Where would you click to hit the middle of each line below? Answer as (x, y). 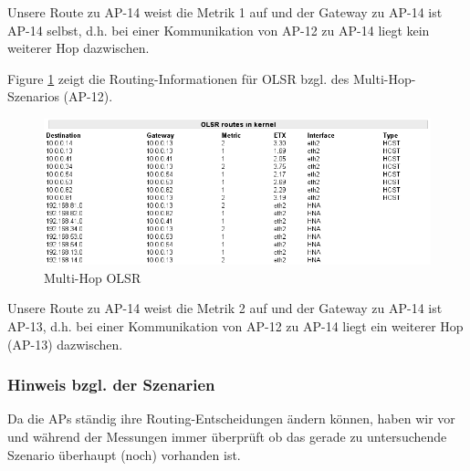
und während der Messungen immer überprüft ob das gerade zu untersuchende (227, 436)
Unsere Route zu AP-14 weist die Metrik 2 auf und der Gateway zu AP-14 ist (225, 308)
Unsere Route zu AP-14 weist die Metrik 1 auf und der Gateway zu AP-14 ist (225, 12)
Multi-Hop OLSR (93, 277)
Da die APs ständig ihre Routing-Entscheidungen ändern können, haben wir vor (231, 419)
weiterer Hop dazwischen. (78, 48)
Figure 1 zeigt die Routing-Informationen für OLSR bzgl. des (178, 78)
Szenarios (33, 96)
